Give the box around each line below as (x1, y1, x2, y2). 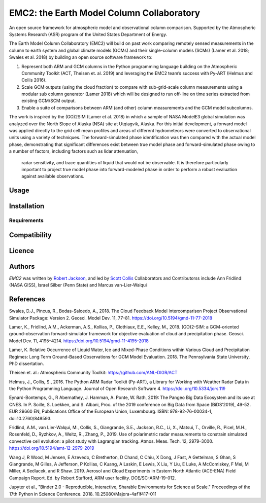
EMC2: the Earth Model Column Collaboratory (9, 7, 200, 18)
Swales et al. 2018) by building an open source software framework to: (9, 54, 153, 60)
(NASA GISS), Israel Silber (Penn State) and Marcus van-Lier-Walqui (9, 282, 147, 288)
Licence (9, 247, 34, 255)
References (9, 295, 45, 303)
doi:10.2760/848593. (9, 415, 52, 421)
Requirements (9, 217, 44, 224)
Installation (9, 202, 44, 211)
